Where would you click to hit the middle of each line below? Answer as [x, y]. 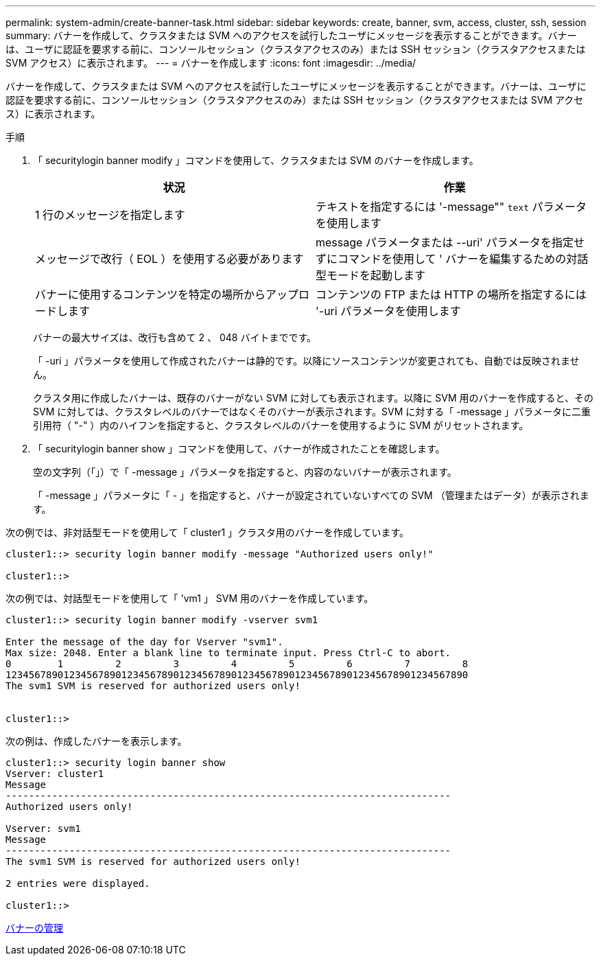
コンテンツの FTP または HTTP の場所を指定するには [451, 294]
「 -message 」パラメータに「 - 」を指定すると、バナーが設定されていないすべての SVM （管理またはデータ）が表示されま [311, 495]
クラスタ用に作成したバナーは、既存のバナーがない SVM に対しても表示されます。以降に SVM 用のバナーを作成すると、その [313, 398]
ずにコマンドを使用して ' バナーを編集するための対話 [452, 259]
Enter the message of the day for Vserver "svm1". [144, 642]
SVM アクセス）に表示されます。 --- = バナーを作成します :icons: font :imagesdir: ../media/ [211, 63]
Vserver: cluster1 [55, 774]
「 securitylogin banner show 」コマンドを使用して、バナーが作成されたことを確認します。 [239, 449]
